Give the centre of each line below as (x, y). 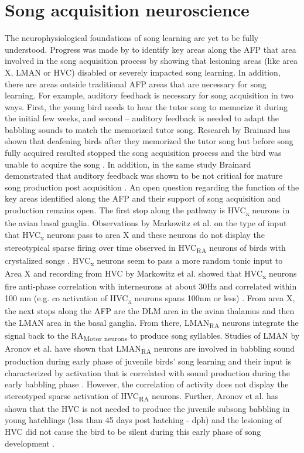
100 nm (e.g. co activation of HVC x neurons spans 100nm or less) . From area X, (150, 298)
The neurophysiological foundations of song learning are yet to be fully (132, 38)
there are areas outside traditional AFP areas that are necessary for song (136, 84)
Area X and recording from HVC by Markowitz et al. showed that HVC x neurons (151, 274)
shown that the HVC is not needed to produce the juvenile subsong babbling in (147, 408)
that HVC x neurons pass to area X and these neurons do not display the (135, 235)
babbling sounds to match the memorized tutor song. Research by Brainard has (148, 129)
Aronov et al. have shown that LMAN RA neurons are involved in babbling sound (150, 349)
